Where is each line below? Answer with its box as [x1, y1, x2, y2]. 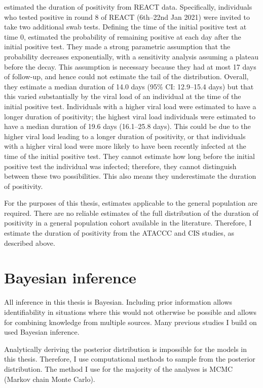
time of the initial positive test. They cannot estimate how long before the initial [4, 150, 255, 161]
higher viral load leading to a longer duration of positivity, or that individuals [4, 131, 246, 141]
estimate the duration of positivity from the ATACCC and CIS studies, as [4, 228, 234, 238]
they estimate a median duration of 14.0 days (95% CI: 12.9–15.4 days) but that [4, 81, 254, 91]
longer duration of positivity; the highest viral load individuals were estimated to [4, 111, 255, 121]
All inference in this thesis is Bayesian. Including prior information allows [4, 297, 233, 307]
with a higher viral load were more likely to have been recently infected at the [4, 141, 246, 151]
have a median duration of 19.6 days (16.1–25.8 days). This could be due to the [4, 121, 251, 132]
